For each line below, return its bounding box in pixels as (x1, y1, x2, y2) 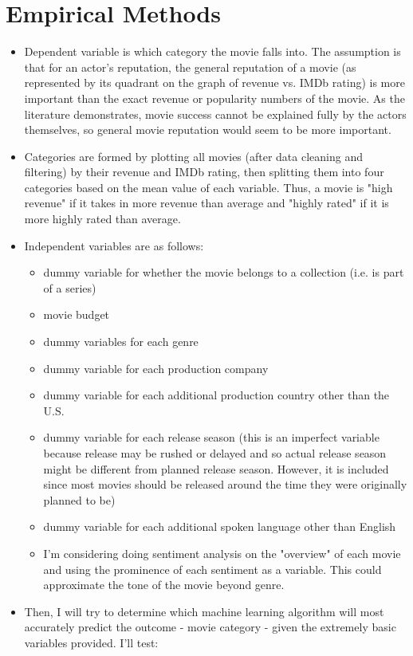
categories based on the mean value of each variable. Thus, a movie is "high (24, 179, 393, 195)
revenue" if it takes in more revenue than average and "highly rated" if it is (24, 194, 389, 211)
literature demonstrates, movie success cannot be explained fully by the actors (24, 105, 407, 122)
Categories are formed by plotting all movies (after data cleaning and (24, 147, 363, 164)
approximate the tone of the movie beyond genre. (43, 576, 285, 593)
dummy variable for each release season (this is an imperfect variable (43, 429, 380, 446)
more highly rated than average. (24, 210, 181, 227)
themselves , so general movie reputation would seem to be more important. (24, 121, 391, 138)
